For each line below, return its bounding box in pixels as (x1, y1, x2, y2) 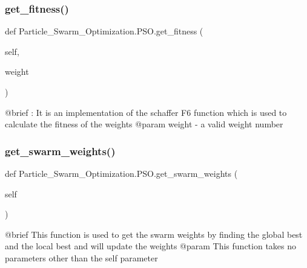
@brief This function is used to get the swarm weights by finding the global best (5, 228, 303, 240)
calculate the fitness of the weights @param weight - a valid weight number (5, 118, 283, 130)
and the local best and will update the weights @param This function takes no (5, 240, 297, 252)
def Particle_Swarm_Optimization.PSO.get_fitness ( (5, 25, 203, 37)
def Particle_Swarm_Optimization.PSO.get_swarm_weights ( (5, 167, 238, 179)
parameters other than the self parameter (5, 251, 158, 264)
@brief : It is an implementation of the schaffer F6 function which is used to (5, 106, 287, 118)
